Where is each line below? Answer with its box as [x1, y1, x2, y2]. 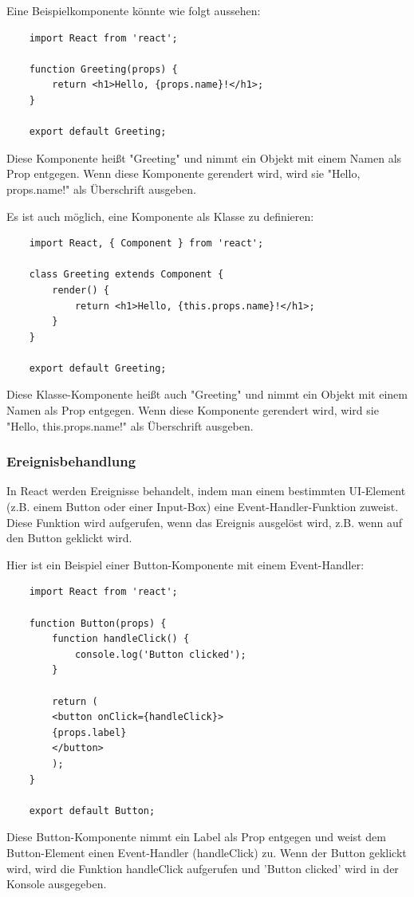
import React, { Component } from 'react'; [29, 238, 264, 250]
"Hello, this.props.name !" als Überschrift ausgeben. [6, 417, 254, 434]
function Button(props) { [29, 617, 167, 629]
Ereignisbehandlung [6, 451, 136, 471]
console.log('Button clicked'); [74, 648, 246, 660]
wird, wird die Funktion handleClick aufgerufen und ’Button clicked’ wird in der [6, 860, 399, 876]
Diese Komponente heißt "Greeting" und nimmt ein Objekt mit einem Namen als [6, 149, 402, 166]
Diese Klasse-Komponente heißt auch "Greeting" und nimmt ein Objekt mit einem [6, 386, 408, 403]
